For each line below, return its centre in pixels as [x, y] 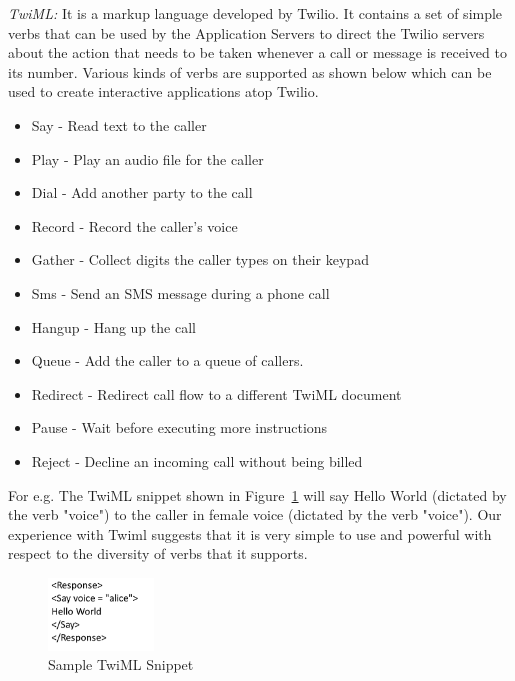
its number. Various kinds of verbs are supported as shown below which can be [250, 71]
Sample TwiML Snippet [121, 664]
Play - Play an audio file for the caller [147, 158]
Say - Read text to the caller [119, 124]
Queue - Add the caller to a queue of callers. [167, 360]
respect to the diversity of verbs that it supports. [158, 553]
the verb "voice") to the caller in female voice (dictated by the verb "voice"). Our [255, 514]
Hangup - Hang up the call [113, 326]
